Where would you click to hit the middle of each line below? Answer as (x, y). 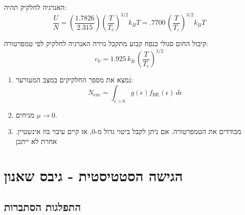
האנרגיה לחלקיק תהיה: (35, 7)
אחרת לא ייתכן (36, 141)
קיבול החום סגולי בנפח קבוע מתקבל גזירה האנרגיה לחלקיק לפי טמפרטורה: (106, 43)
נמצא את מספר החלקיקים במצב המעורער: (74, 80)
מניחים (25, 114)
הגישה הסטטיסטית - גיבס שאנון (93, 175)
